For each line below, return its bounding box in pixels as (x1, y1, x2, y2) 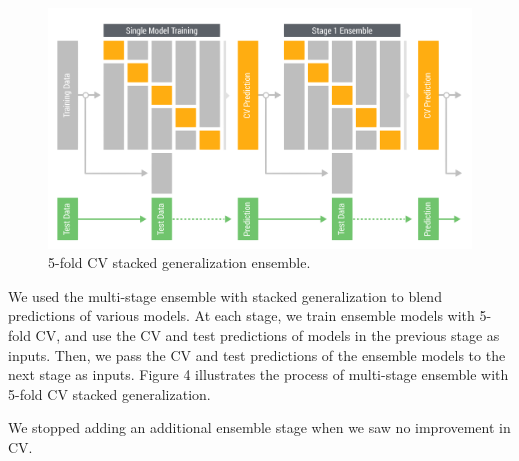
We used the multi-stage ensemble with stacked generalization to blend (8, 285, 442, 306)
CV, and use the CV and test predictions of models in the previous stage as (35, 324, 500, 345)
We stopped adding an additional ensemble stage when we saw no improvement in (8, 417, 511, 438)
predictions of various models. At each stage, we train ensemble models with (8, 305, 475, 326)
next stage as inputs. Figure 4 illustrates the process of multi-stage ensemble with (8, 364, 509, 385)
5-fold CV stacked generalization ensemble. (48, 252, 311, 273)
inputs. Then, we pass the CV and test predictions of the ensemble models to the (8, 344, 506, 365)
